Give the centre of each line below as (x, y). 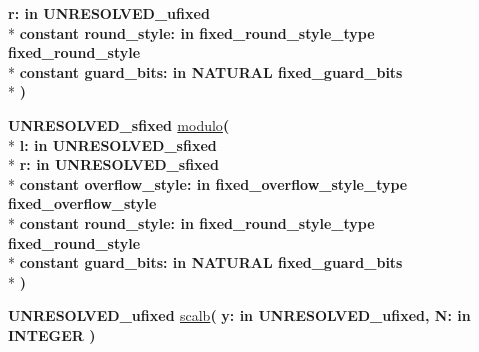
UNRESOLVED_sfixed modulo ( (119, 124)
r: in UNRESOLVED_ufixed (109, 13)
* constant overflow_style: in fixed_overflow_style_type (208, 183)
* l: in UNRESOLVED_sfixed (112, 144)
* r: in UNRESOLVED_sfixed (113, 164)
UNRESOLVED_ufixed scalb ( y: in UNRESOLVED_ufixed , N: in (239, 315)
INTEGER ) (52, 334)
